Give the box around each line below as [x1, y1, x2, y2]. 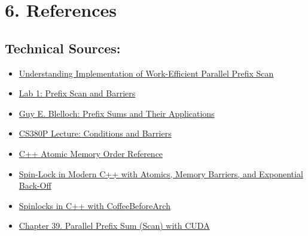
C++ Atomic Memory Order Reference [19, 147, 163, 159]
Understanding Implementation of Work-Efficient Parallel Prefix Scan [19, 66, 274, 79]
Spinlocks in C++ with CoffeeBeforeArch [19, 199, 170, 211]
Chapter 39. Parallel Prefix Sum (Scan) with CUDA [19, 219, 210, 232]
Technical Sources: [5, 38, 121, 57]
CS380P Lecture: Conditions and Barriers [19, 127, 172, 140]
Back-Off [19, 179, 51, 192]
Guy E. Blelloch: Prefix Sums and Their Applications [19, 107, 215, 119]
